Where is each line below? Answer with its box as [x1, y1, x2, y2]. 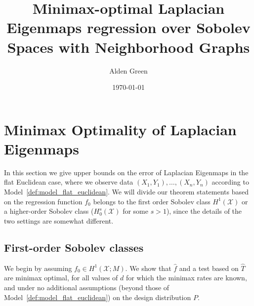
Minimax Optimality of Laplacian [4, 119, 237, 139]
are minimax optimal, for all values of [4, 272, 118, 283]
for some [123, 206, 148, 216]
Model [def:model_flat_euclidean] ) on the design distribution [4, 292, 191, 302]
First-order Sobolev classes [4, 239, 144, 255]
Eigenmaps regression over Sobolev [6, 17, 251, 38]
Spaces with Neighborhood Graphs [7, 37, 250, 57]
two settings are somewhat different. [4, 215, 114, 226]
